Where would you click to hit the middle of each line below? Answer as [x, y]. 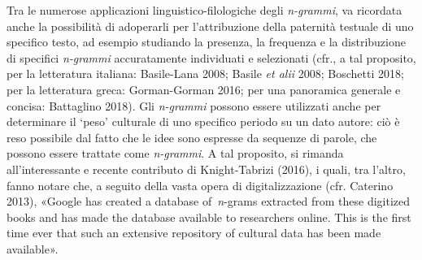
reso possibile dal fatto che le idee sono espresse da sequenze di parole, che [192, 137]
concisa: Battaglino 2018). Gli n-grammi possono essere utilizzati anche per [194, 105]
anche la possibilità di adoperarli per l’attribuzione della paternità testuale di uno [210, 26]
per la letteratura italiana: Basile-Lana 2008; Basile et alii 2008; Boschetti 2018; [205, 74]
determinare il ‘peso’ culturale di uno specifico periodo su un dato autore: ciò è [203, 121]
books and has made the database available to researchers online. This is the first [209, 217]
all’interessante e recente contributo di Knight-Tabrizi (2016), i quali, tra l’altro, [206, 169]
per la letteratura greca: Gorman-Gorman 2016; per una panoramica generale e [204, 89]
